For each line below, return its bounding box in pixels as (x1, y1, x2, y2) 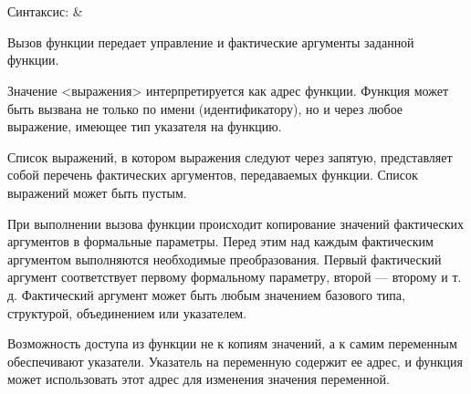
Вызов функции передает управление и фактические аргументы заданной (7, 32, 414, 51)
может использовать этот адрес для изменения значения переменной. (7, 369, 390, 389)
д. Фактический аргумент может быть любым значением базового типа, (7, 285, 405, 304)
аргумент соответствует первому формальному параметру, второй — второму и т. (7, 267, 462, 286)
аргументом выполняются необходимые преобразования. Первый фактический (7, 249, 442, 268)
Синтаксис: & (7, 2, 83, 21)
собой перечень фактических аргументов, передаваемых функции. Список (7, 165, 418, 184)
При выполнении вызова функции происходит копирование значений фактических (7, 213, 465, 233)
